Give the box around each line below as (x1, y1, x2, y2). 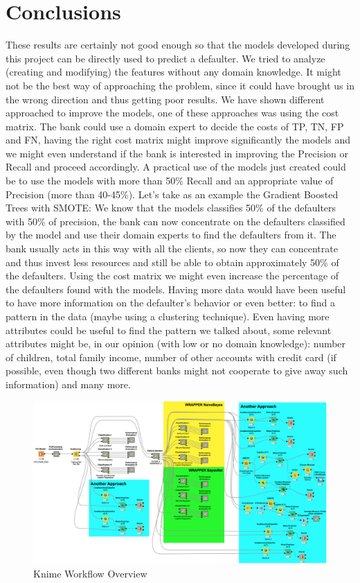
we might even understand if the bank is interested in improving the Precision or (6, 146, 348, 160)
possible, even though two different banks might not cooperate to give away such (6, 363, 348, 378)
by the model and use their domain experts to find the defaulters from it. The (6, 227, 336, 242)
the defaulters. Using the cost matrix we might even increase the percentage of (6, 268, 339, 283)
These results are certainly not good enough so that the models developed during (6, 37, 350, 52)
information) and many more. (6, 376, 131, 391)
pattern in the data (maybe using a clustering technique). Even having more (6, 309, 330, 323)
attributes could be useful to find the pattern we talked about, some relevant (6, 322, 332, 337)
